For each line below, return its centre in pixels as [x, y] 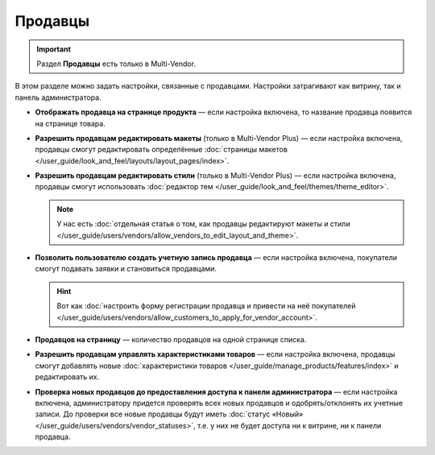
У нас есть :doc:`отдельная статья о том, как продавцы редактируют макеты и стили [203, 224]
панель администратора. [58, 97]
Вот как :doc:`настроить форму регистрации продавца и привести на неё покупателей [206, 306]
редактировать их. [67, 377]
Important [54, 49]
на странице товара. [70, 123]
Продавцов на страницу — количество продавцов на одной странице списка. [171, 339]
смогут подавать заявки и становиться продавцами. [126, 269]
